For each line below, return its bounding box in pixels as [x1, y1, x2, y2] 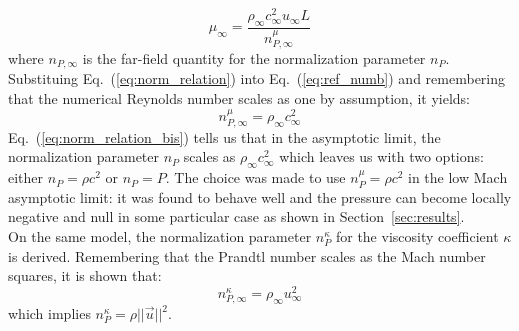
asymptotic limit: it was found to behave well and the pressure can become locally [8, 186, 512, 207]
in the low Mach [408, 167, 508, 188]
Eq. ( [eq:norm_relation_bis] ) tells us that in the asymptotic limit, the [8, 126, 441, 147]
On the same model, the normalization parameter [8, 226, 312, 247]
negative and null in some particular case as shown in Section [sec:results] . [8, 206, 465, 227]
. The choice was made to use [165, 167, 346, 188]
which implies [8, 303, 91, 324]
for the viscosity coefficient [335, 226, 499, 247]
